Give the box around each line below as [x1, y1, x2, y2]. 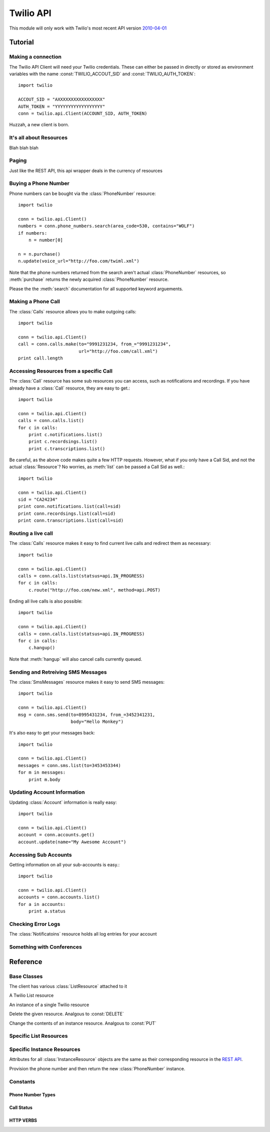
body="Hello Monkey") [70, 718, 124, 724]
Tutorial [9, 38, 34, 47]
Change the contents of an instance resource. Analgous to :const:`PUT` [9, 1020, 157, 1026]
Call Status [9, 1104, 32, 1110]
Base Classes [9, 973, 43, 980]
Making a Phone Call [9, 298, 60, 305]
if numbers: [18, 230, 47, 236]
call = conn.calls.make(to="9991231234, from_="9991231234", [18, 341, 171, 347]
